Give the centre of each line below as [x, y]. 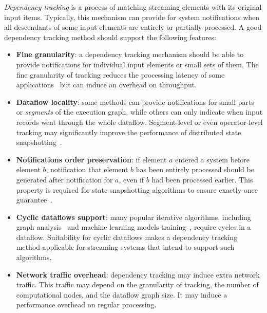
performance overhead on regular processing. [86, 305]
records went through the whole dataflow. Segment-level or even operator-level [139, 122]
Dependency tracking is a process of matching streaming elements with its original [133, 7]
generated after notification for [64, 179]
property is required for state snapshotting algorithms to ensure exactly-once [137, 189]
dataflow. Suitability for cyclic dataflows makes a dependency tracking [127, 237]
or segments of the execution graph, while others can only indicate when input [139, 112]
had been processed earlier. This [202, 179]
